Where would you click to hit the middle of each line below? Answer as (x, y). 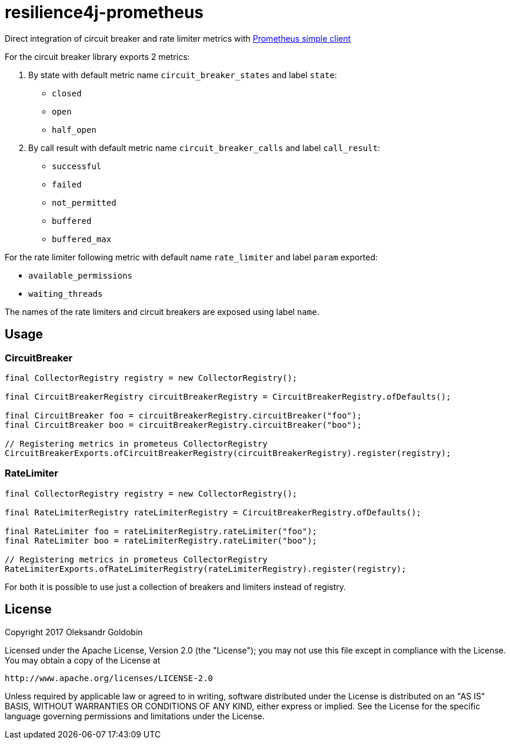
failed (67, 184)
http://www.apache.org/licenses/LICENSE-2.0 (109, 678)
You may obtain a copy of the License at (83, 660)
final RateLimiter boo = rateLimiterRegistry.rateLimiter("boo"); (161, 540)
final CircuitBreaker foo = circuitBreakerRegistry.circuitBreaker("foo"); (183, 415)
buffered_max (82, 239)
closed (67, 93)
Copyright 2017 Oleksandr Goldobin (74, 632)
